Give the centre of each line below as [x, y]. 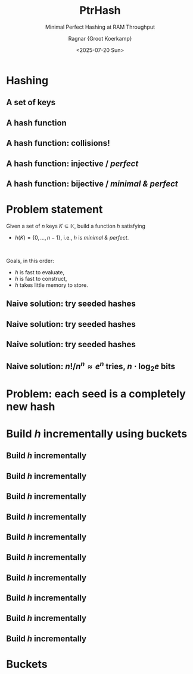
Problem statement [55, 209]
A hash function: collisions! [58, 143]
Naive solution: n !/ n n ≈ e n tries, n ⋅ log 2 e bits [91, 367]
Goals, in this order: [30, 261]
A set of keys [31, 102]
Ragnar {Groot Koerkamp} [100, 38]
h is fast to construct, [41, 278]
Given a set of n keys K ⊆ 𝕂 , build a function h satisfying [76, 226]
